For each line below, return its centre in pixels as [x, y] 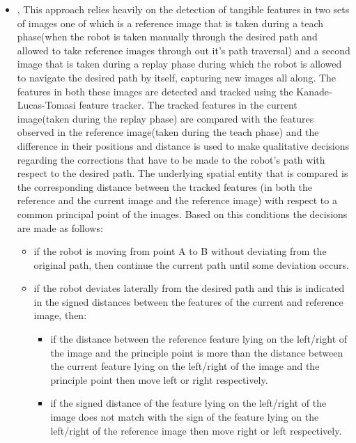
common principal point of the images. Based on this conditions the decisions [182, 213]
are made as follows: [60, 227]
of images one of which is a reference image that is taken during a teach [170, 23]
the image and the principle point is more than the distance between [197, 352]
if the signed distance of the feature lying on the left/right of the [188, 403]
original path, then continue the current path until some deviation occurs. [191, 264]
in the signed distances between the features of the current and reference [188, 301]
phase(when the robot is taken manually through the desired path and [167, 37]
